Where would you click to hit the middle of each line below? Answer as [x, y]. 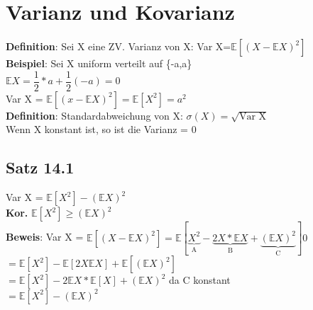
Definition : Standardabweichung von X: [94, 115]
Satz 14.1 [40, 167]
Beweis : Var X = [45, 237]
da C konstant [200, 280]
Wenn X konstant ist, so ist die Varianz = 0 [101, 129]
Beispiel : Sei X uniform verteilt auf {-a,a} [99, 63]
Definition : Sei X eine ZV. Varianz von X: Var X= [119, 46]
